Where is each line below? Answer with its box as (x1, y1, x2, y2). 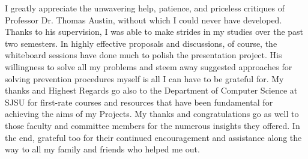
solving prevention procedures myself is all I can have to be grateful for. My (5, 72, 284, 85)
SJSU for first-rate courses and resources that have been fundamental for (5, 95, 273, 108)
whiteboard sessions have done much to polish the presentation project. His (5, 49, 282, 61)
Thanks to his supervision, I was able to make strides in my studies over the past (5, 25, 304, 38)
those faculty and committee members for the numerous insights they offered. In (5, 119, 300, 131)
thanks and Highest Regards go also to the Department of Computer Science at (5, 84, 298, 97)
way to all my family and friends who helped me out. (5, 143, 200, 155)
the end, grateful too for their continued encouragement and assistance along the (5, 131, 302, 143)
